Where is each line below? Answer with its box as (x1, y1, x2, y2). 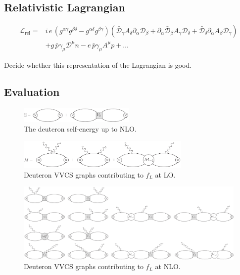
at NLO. (155, 261, 181, 272)
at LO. (155, 169, 176, 180)
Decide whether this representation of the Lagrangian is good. (4, 60, 192, 70)
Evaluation (4, 84, 60, 99)
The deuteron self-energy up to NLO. (24, 124, 137, 134)
